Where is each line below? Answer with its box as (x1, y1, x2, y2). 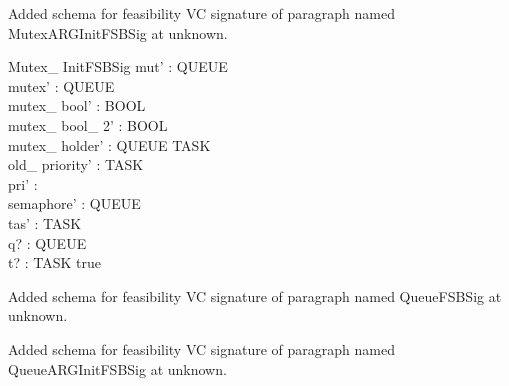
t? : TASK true (8, 252, 101, 273)
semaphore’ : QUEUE (8, 193, 141, 214)
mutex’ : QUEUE (8, 75, 115, 96)
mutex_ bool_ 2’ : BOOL (8, 114, 168, 135)
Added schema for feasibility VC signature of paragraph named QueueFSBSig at (8, 285, 502, 306)
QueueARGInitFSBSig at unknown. (8, 358, 227, 379)
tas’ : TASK (8, 212, 82, 233)
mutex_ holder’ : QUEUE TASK (8, 134, 211, 155)
